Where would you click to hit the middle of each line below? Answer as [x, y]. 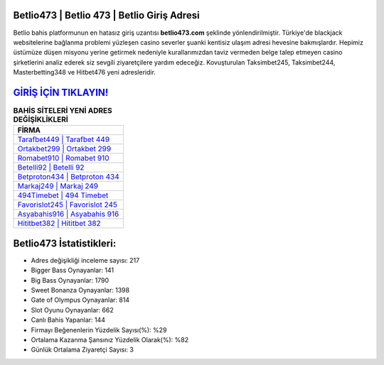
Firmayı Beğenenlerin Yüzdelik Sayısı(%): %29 [99, 329]
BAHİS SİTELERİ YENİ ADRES [63, 111]
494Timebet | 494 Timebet [63, 195]
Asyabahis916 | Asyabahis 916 [68, 214]
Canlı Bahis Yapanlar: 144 [68, 320]
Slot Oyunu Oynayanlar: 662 [72, 310]
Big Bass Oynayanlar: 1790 [70, 280]
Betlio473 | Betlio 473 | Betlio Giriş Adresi [106, 15]
